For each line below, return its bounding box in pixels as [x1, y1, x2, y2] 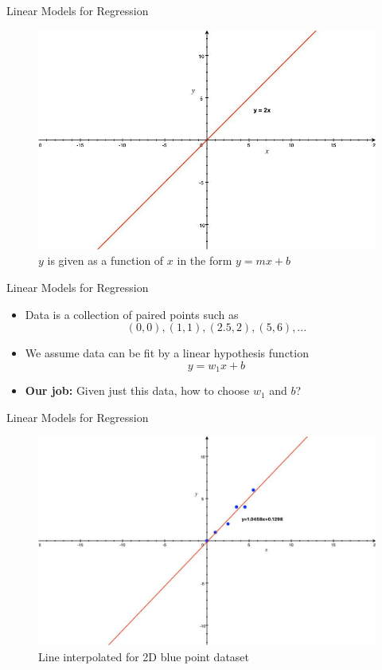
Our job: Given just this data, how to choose [25, 382, 250, 399]
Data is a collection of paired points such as [25, 305, 239, 322]
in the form [177, 252, 232, 269]
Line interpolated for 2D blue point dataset [38, 648, 250, 664]
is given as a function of [47, 252, 164, 269]
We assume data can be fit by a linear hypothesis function [25, 345, 309, 361]
